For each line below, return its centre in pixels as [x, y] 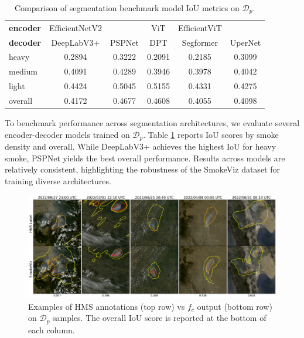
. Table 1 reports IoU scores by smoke [211, 134]
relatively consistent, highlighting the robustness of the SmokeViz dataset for [142, 169]
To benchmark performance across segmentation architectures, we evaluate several [152, 123]
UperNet [245, 42]
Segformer [200, 42]
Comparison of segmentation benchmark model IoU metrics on [127, 8]
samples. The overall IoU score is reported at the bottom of [160, 318]
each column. [52, 329]
